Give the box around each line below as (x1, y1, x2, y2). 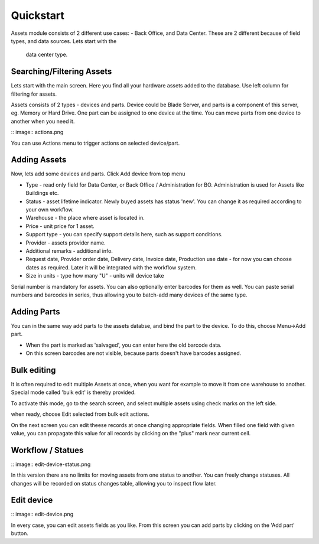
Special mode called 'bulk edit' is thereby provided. (11, 389, 136, 396)
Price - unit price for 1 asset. (25, 222, 95, 230)
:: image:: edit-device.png (11, 511, 74, 518)
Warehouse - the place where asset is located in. (25, 214, 145, 221)
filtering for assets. (11, 90, 57, 97)
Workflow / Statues (11, 445, 84, 455)
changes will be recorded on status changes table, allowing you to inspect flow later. (11, 480, 217, 487)
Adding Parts (11, 307, 60, 317)
